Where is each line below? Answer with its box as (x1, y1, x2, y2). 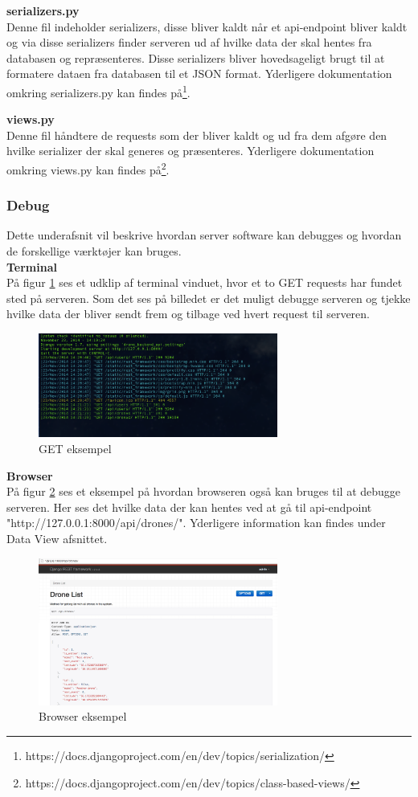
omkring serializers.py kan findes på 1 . (6, 81, 191, 100)
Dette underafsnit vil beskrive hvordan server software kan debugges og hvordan (6, 227, 402, 243)
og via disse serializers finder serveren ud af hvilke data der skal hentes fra (6, 34, 372, 51)
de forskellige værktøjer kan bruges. (6, 243, 182, 260)
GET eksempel (39, 440, 112, 457)
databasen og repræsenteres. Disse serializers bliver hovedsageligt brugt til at (6, 49, 385, 66)
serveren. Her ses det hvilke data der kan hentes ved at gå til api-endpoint (6, 498, 372, 515)
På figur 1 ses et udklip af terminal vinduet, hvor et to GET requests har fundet (6, 274, 403, 291)
